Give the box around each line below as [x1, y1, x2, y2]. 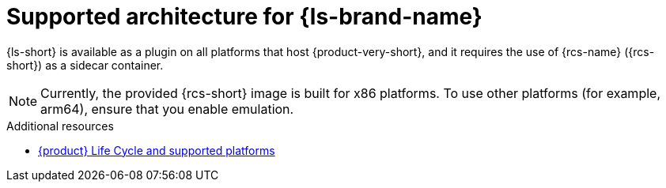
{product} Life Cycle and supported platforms [38, 143, 275, 157]
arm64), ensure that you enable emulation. [40, 100, 294, 117]
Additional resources [6, 118, 114, 133]
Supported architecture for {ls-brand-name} [6, 3, 482, 30]
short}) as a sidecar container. [6, 58, 164, 72]
